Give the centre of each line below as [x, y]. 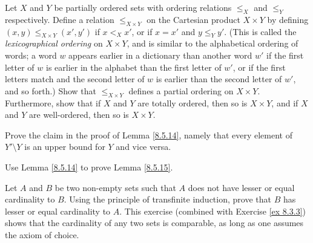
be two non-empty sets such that [115, 187]
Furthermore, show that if [53, 102]
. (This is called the [260, 31]
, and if [285, 102]
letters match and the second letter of [75, 79]
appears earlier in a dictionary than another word [160, 55]
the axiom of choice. [42, 234]
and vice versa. [143, 147]
